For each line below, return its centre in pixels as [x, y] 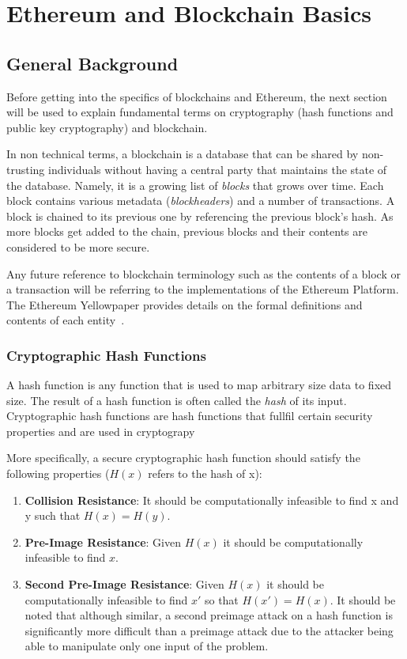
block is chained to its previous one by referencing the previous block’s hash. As [200, 216]
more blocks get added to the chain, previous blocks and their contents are [187, 231]
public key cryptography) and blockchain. [107, 127]
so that [221, 599]
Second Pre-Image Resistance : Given [124, 584]
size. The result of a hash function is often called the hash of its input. [177, 400]
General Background [92, 63]
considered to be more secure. [78, 246]
